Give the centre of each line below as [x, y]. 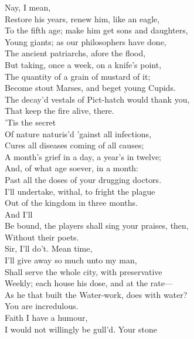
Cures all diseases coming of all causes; [74, 145]
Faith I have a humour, [46, 318]
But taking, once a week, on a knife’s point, [83, 64]
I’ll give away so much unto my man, [71, 260]
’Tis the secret [30, 122]
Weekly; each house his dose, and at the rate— [89, 283]
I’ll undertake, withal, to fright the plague [80, 191]
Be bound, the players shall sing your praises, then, [97, 226]
